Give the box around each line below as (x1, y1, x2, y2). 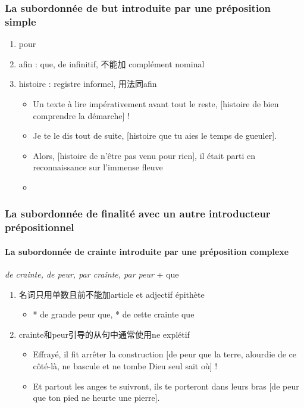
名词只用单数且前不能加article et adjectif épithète (18, 288, 205, 300)
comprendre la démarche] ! (33, 109, 130, 122)
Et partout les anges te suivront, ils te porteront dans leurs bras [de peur (33, 379, 299, 392)
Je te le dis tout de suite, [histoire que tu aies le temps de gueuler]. (33, 129, 277, 142)
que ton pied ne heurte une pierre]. (33, 391, 160, 404)
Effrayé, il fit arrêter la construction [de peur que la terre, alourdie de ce (33, 348, 296, 360)
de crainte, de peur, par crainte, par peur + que (5, 268, 179, 281)
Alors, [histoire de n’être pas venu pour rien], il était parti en (33, 149, 256, 161)
